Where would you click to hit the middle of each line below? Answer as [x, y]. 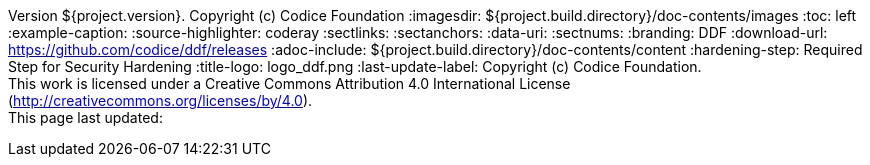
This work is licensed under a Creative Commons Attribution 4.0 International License [289, 83]
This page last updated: [85, 117]
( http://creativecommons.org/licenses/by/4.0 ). [160, 100]
